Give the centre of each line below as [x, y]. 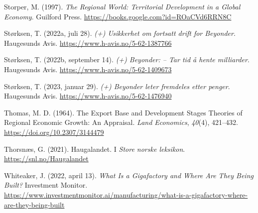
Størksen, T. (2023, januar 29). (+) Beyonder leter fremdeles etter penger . [117, 86]
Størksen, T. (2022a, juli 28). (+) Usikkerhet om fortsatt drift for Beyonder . [120, 33]
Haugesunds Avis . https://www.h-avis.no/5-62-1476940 [88, 96]
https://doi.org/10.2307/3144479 [54, 132]
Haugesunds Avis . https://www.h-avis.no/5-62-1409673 [88, 69]
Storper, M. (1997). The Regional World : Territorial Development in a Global [122, 6]
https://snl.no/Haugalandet [46, 159]
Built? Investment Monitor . [46, 185]
